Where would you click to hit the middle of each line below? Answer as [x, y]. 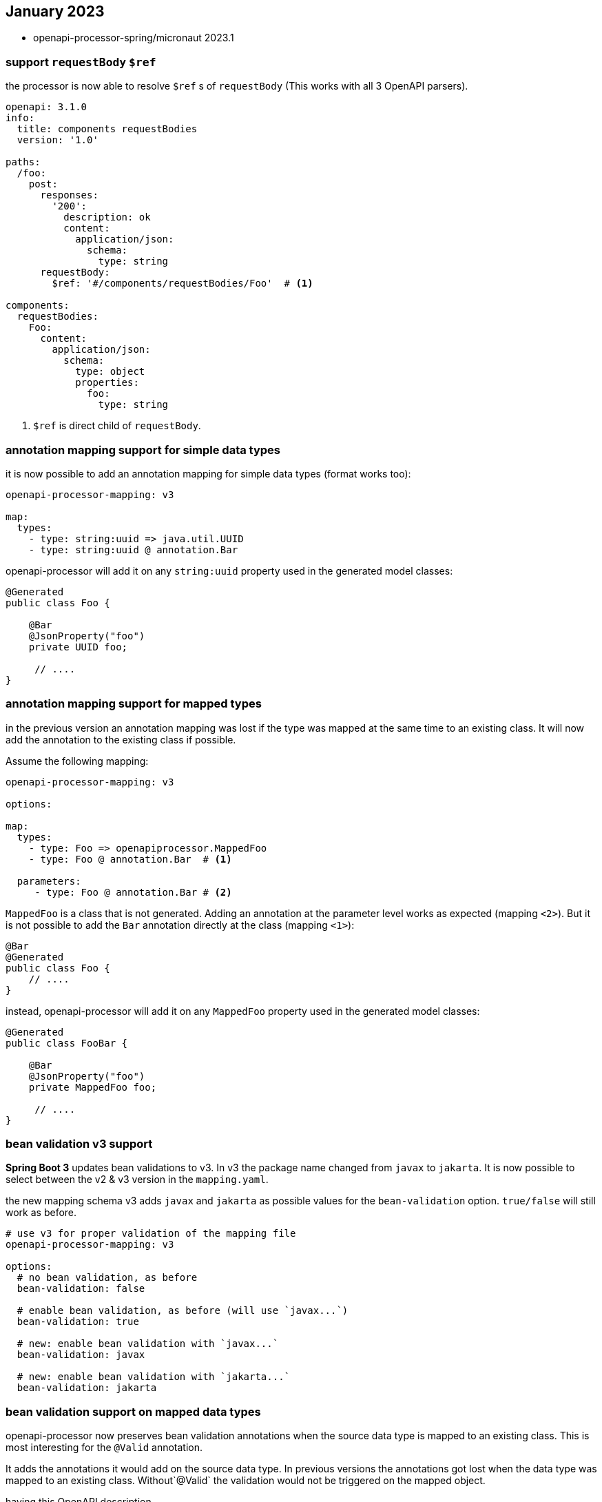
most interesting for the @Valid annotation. [104, 1448]
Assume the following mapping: [77, 761]
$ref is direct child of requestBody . [117, 426]
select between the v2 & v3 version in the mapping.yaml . [137, 1180]
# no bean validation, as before [107, 1278]
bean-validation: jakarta [87, 1388]
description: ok [107, 217]
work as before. [41, 1213]
